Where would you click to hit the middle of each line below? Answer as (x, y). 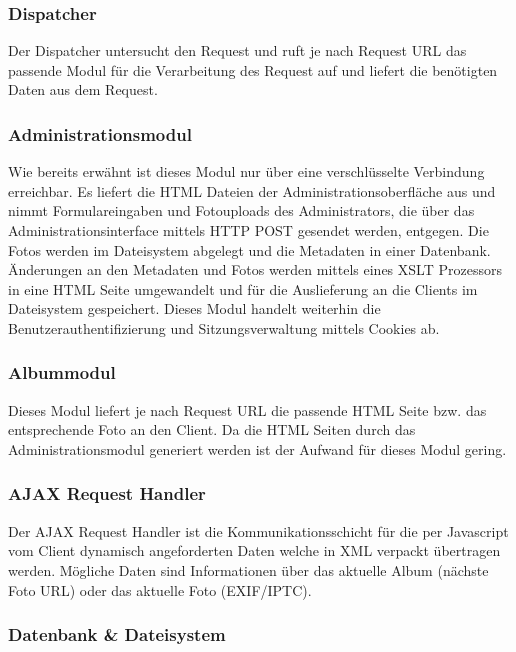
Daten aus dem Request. (83, 89)
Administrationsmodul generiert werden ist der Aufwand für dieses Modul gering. (257, 448)
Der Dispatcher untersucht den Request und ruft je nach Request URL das (237, 50)
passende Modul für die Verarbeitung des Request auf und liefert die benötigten (253, 69)
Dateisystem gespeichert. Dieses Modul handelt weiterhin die (194, 308)
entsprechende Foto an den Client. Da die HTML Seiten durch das (212, 429)
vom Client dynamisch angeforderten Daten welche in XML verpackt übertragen (254, 550)
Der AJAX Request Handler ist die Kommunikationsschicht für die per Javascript (258, 530)
